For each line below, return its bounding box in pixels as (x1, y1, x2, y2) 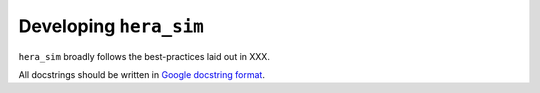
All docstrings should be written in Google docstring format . (18, 68, 265, 80)
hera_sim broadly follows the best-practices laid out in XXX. (18, 50, 270, 62)
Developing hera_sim (18, 15, 204, 37)
